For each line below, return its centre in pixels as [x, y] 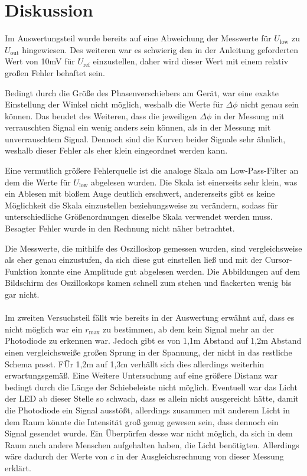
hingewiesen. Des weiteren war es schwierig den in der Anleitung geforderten [160, 49]
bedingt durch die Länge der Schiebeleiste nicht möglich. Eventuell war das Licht [151, 387]
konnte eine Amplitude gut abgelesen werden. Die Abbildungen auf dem [170, 271]
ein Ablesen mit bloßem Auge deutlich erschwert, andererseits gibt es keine [140, 193]
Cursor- [278, 260]
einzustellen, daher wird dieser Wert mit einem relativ [191, 61]
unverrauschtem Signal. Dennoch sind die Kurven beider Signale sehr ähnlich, [145, 138]
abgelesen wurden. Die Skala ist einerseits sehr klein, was [194, 182]
